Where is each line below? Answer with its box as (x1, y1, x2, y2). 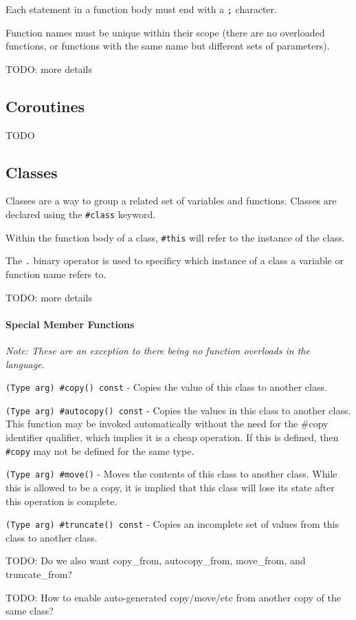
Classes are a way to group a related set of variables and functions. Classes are (5, 193, 337, 208)
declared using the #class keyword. (5, 207, 156, 222)
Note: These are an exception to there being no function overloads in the (5, 343, 310, 357)
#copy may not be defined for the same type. (5, 443, 194, 458)
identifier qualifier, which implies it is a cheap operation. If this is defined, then (5, 430, 339, 445)
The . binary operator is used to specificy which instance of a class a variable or (5, 253, 344, 268)
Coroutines (5, 95, 85, 116)
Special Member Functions (5, 317, 135, 331)
